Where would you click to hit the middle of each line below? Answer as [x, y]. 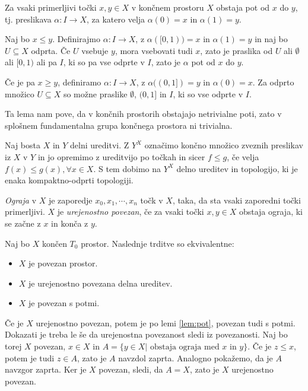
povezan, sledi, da [131, 369]
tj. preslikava [28, 19]
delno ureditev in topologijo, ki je [237, 168]
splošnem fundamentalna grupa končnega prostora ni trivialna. [119, 125]
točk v [152, 200]
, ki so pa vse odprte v [104, 62]
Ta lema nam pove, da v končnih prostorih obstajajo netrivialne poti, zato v [143, 114]
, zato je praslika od [236, 50]
